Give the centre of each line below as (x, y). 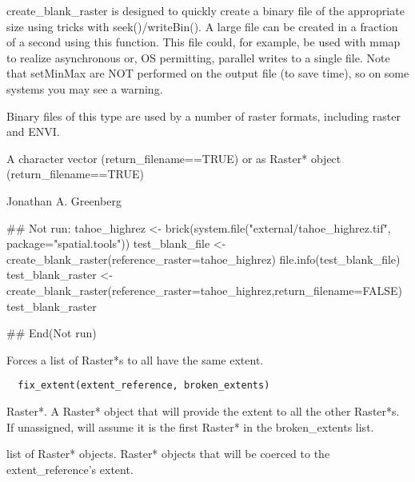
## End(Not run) (52, 333)
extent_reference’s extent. (70, 469)
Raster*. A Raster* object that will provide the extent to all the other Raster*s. (203, 410)
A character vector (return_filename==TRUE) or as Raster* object (174, 158)
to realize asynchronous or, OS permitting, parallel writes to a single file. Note (198, 57)
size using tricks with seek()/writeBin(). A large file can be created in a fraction (202, 26)
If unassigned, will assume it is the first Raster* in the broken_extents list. (190, 426)
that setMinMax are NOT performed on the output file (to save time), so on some (208, 73)
